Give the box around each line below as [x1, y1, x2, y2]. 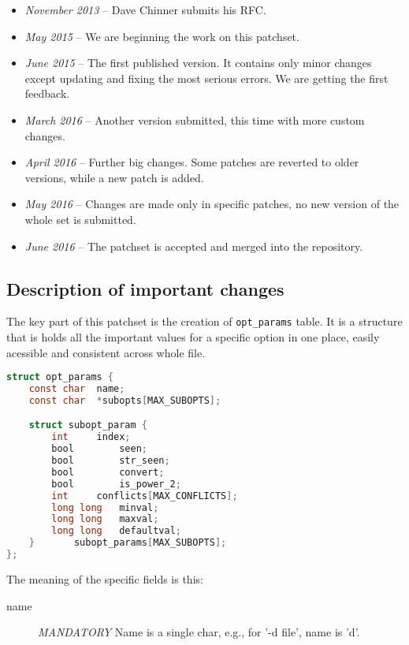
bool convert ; [51, 466, 165, 478]
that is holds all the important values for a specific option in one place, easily [6, 328, 380, 345]
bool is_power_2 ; [51, 478, 181, 490]
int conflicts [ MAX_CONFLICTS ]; [51, 490, 238, 501]
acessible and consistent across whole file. [6, 344, 206, 360]
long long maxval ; [51, 513, 159, 525]
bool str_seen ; [51, 455, 170, 467]
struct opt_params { [6, 371, 114, 383]
